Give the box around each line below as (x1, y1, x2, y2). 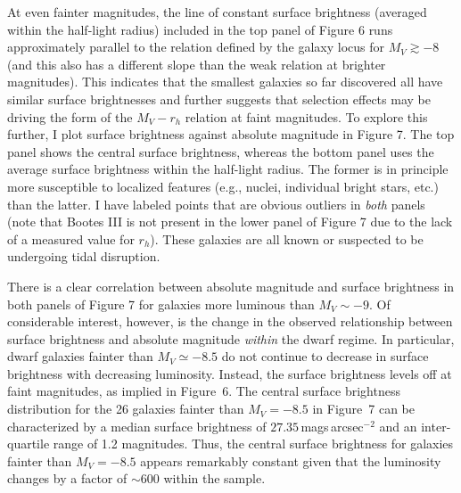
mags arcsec (300, 416, 364, 435)
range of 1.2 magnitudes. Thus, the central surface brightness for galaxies (53, 434, 454, 453)
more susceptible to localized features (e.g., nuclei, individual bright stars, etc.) (7, 177, 439, 195)
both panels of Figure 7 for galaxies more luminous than (7, 294, 315, 313)
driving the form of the (7, 107, 133, 126)
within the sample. (163, 469, 266, 488)
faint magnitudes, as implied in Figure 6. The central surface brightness (7, 382, 400, 400)
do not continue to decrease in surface (221, 347, 429, 366)
